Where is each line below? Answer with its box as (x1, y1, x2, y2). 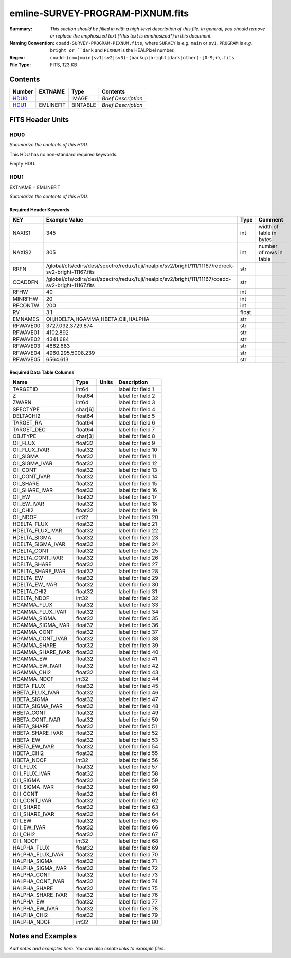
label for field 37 (118, 628, 158, 635)
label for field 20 (118, 513, 159, 521)
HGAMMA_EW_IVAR (12, 662, 62, 669)
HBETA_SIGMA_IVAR (12, 702, 63, 709)
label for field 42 (118, 662, 159, 669)
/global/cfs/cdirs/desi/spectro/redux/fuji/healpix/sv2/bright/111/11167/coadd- (46, 275, 231, 282)
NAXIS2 (12, 249, 32, 256)
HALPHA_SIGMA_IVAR (12, 864, 67, 871)
